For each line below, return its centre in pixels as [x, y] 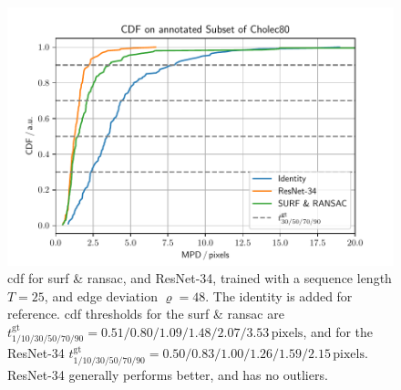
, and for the [338, 332]
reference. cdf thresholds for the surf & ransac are [146, 314]
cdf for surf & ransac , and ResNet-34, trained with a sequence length [200, 278]
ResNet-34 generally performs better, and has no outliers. [168, 374]
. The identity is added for [279, 295]
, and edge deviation [101, 295]
